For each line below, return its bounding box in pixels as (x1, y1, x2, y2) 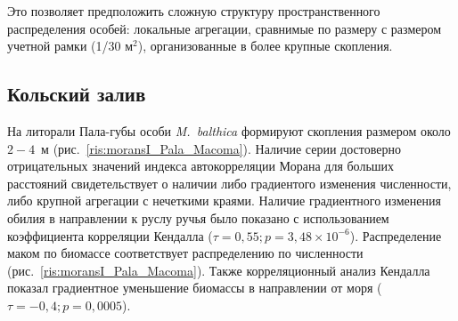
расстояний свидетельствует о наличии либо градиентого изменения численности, (7, 173, 452, 192)
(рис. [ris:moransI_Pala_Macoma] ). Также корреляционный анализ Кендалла (7, 261, 430, 279)
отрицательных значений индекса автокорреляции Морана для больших (7, 156, 395, 175)
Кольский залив (7, 80, 146, 108)
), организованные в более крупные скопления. (137, 36, 393, 55)
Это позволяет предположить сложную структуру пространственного (7, 2, 380, 20)
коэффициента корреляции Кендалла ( (7, 226, 213, 245)
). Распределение (349, 226, 442, 245)
